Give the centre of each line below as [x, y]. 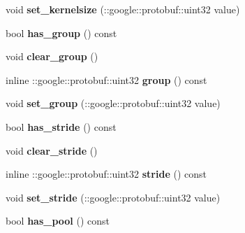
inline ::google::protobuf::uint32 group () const [106, 79]
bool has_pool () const [58, 221]
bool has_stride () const [61, 126]
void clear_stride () [52, 150]
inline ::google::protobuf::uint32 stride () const [106, 174]
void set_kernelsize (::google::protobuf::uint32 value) [123, 9]
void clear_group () [52, 56]
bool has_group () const [61, 33]
